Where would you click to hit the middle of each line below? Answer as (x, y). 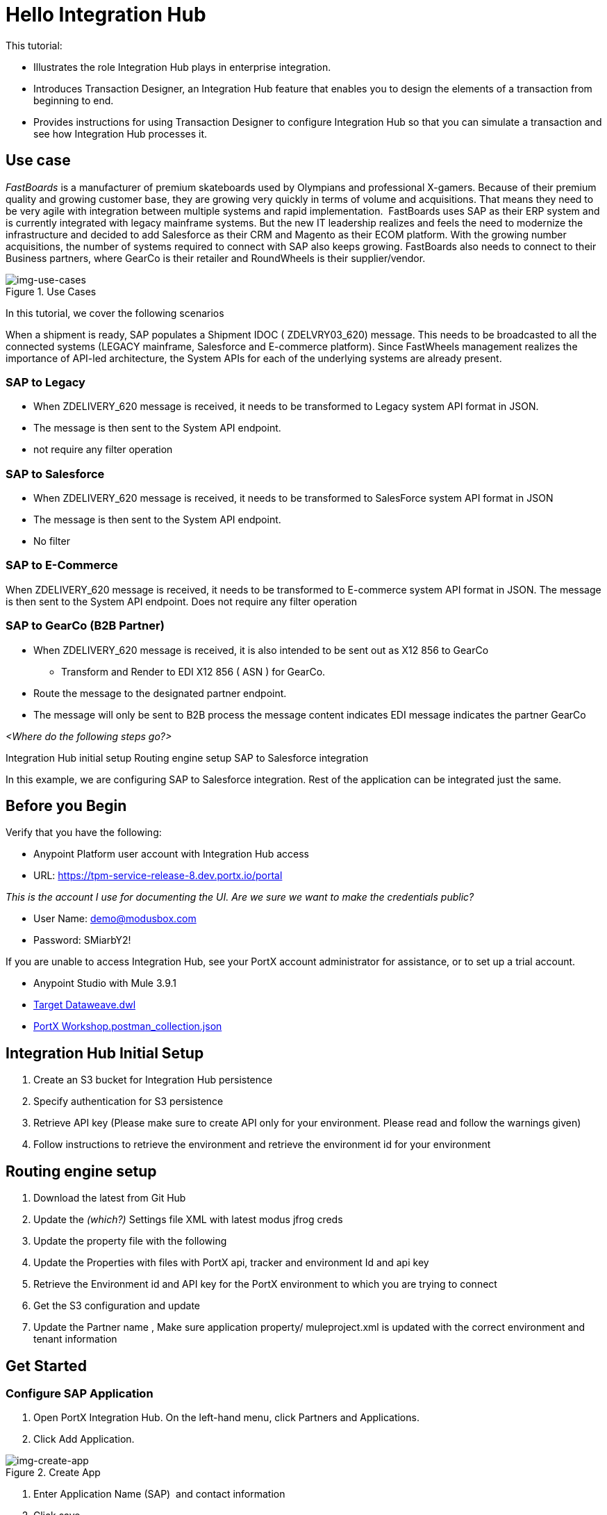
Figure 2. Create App (53, 1473)
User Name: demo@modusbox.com (115, 919)
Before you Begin (66, 806)
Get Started (46, 1366)
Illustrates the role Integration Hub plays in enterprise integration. (182, 67)
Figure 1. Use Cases (51, 291)
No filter (52, 541)
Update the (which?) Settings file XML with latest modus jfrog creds (188, 1220)
